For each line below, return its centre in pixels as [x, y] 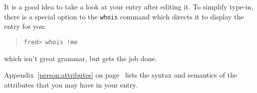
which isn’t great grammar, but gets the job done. [80, 58]
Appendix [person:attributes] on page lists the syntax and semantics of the [121, 75]
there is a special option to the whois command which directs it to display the [124, 16]
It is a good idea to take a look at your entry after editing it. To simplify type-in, [129, 6]
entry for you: [25, 26]
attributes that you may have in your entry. [71, 84]
